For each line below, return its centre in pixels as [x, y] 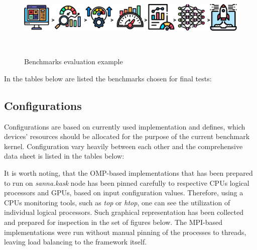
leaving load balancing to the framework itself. [76, 242]
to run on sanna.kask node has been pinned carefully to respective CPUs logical [127, 182]
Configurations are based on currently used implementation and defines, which [125, 126]
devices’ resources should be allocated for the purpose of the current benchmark [127, 136]
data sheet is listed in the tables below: [64, 156]
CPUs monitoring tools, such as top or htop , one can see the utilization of [117, 202]
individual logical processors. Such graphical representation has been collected [124, 212]
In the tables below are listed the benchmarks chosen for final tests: [108, 78]
